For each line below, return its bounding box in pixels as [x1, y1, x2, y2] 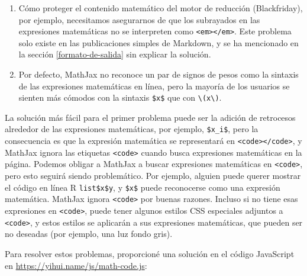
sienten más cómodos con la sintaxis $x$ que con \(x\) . [18, 91, 222, 104]
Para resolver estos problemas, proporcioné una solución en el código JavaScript [5, 247, 295, 259]
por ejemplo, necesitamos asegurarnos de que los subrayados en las [18, 13, 260, 25]
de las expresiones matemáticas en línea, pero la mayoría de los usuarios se [18, 79, 290, 92]
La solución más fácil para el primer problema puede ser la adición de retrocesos [5, 111, 296, 123]
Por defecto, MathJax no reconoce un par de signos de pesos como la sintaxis [18, 68, 299, 81]
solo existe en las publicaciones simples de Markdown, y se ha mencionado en [18, 36, 299, 49]
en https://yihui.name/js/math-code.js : [5, 259, 147, 271]
